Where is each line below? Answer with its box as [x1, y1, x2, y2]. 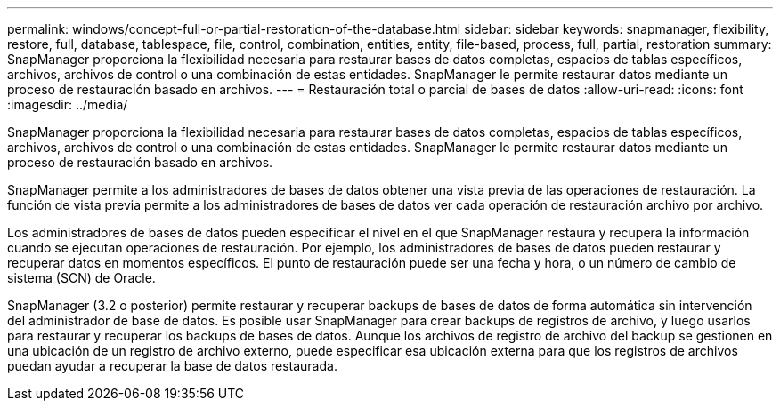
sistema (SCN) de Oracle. [7, 270, 156, 285]
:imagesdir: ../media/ [7, 97, 128, 112]
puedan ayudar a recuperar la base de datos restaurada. [7, 358, 337, 373]
